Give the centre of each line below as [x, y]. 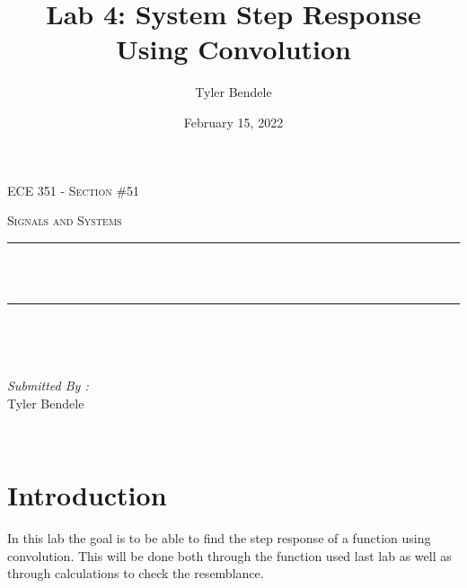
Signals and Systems [65, 220]
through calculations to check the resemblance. [136, 573]
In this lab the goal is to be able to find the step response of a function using [219, 537]
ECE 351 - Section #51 [74, 190]
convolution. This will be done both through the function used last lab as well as [229, 555]
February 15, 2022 [233, 122]
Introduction [87, 495]
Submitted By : [48, 386]
